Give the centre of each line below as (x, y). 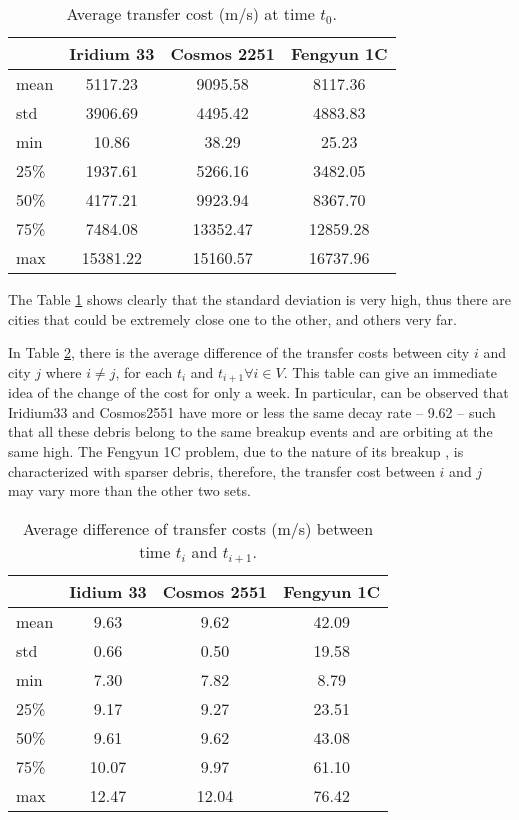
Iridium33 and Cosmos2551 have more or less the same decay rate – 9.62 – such (252, 411)
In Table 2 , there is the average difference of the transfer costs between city (239, 352)
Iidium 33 (108, 591)
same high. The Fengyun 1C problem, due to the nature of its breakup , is (236, 451)
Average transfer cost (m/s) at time (190, 13)
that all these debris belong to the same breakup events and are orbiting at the (250, 431)
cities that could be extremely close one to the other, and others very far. (232, 318)
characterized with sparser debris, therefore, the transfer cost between (221, 470)
